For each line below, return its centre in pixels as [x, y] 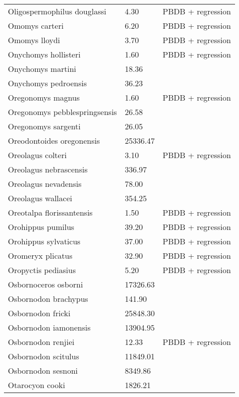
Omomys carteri [36, 26]
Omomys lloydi [34, 40]
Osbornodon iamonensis [49, 327]
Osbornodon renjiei [41, 342]
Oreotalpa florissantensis [50, 212]
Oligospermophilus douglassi [57, 11]
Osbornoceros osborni [46, 284]
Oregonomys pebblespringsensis [62, 112]
